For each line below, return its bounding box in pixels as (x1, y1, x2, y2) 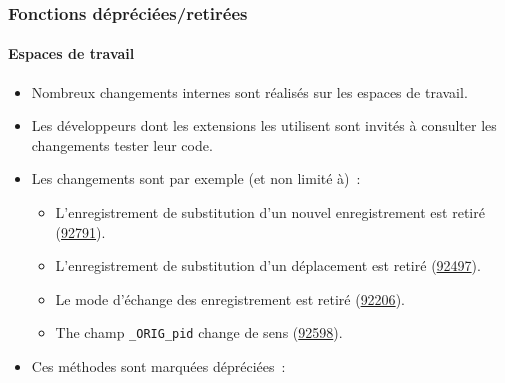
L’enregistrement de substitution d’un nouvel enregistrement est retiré (55, 202, 485, 223)
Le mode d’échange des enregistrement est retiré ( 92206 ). (55, 288, 405, 309)
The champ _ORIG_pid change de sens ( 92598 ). (55, 322, 343, 343)
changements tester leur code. (31, 134, 213, 155)
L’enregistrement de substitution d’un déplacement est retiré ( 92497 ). (55, 255, 481, 276)
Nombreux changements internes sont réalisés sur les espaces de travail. (31, 81, 468, 102)
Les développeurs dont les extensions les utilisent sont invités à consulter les (31, 115, 497, 136)
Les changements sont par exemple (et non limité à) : (31, 168, 361, 189)
